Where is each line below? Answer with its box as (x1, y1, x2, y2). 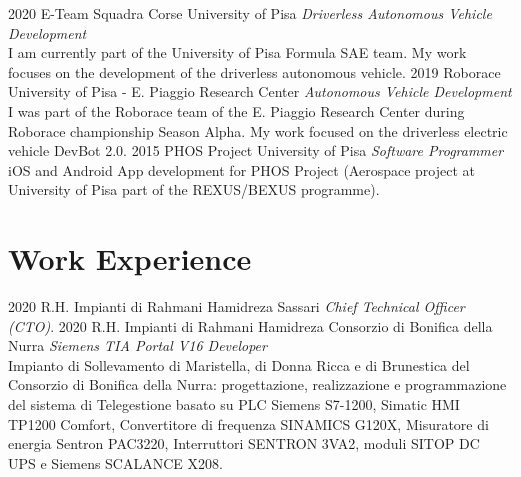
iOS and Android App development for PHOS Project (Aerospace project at (8, 159, 475, 180)
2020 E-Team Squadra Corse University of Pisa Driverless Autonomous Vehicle (8, 3, 492, 23)
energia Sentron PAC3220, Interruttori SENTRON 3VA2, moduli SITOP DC (8, 433, 480, 454)
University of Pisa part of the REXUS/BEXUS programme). (8, 179, 380, 200)
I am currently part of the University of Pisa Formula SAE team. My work (8, 42, 467, 63)
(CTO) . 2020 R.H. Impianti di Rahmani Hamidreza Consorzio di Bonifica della (8, 315, 493, 336)
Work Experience (8, 238, 252, 279)
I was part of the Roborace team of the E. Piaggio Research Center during (8, 100, 465, 121)
